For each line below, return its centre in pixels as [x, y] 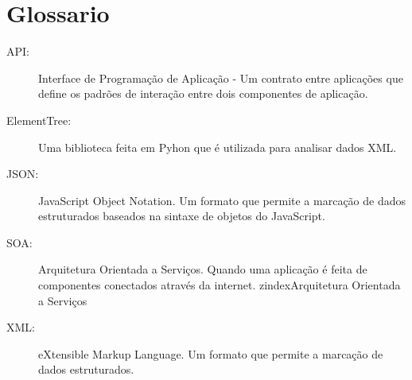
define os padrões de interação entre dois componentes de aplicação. [203, 93]
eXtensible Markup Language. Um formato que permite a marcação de [211, 353]
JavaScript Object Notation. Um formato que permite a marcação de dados [222, 200]
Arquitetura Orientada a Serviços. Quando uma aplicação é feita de [203, 269]
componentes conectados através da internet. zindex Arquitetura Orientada [220, 285]
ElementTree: [39, 120]
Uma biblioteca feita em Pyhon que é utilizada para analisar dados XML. [218, 147]
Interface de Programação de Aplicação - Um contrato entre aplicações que [221, 78]
